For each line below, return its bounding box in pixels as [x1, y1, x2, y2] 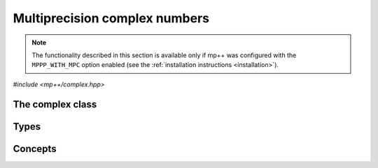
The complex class [13, 98, 97, 110]
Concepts [13, 143, 57, 155]
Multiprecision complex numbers [13, 10, 210, 26]
